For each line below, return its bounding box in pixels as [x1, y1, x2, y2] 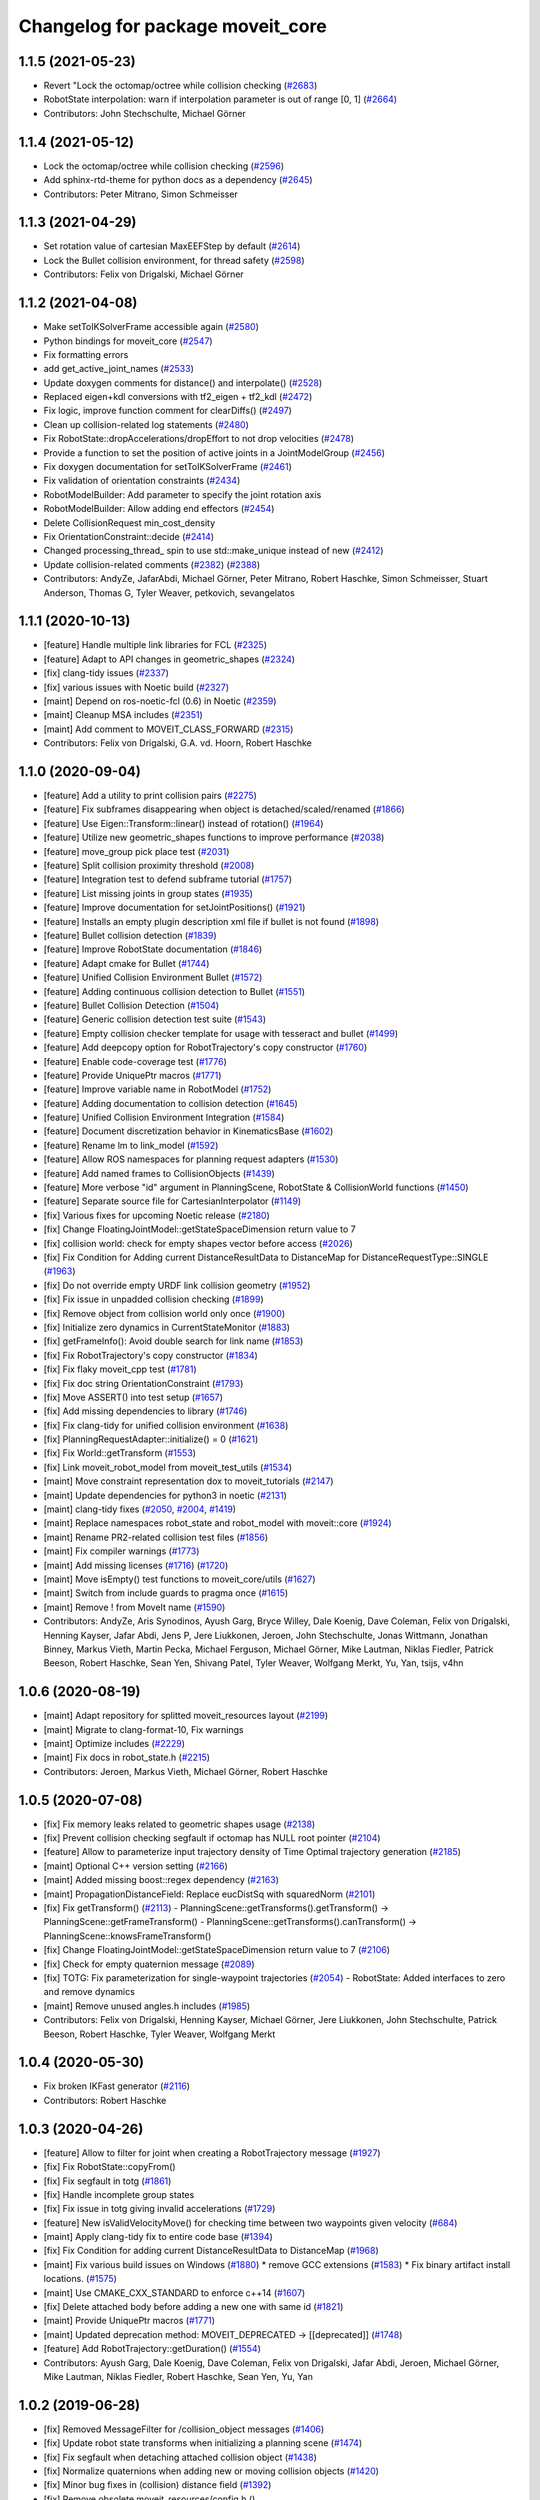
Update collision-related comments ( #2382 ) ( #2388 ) [43, 558, 261, 570]
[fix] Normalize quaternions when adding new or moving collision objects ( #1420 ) [43, 2465, 380, 2477]
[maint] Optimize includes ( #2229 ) [43, 1738, 185, 1749]
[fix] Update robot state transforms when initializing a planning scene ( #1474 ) [43, 2437, 363, 2449]
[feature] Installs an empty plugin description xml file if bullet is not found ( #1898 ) [43, 915, 380, 927]
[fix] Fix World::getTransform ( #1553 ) [43, 1447, 197, 1459]
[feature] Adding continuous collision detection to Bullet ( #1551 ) [43, 985, 305, 997]
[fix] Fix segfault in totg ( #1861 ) [43, 2175, 172, 2187]
